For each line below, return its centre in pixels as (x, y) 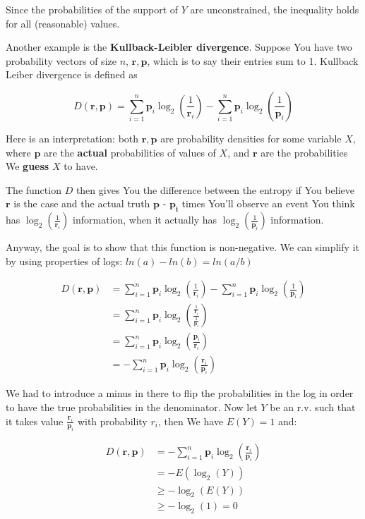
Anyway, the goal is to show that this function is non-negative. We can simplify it (182, 247)
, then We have (191, 421)
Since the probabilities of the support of (92, 9)
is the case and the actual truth (82, 203)
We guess (28, 166)
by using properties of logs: (64, 261)
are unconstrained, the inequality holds (275, 9)
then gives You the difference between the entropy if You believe (215, 189)
